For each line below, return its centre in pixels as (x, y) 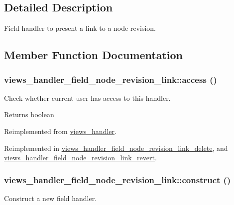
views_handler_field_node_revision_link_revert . (80, 158)
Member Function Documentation (94, 55)
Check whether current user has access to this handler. (87, 98)
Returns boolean (29, 114)
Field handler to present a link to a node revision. (80, 28)
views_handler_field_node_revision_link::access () (111, 79)
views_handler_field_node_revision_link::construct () (117, 179)
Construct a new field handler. (51, 198)
